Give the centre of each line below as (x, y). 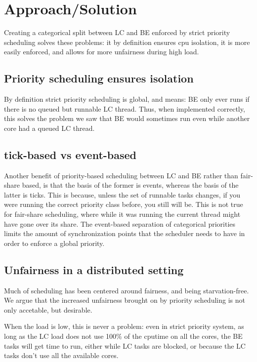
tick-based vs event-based (70, 154)
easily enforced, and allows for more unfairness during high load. (102, 52)
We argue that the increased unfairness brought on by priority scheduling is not (125, 300)
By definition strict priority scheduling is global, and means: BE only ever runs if (127, 99)
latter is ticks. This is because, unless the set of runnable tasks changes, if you (122, 194)
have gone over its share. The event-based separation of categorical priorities (120, 223)
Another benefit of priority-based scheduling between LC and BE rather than (121, 175)
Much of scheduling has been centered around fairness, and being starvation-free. (127, 290)
